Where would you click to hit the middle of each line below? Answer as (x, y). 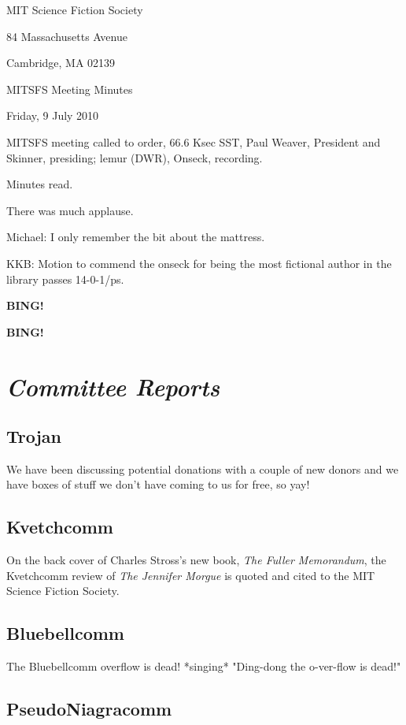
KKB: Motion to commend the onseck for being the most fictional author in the (199, 263)
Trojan (34, 436)
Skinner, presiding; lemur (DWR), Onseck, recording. (135, 157)
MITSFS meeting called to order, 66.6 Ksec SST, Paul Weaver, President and (194, 141)
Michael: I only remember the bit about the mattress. (136, 237)
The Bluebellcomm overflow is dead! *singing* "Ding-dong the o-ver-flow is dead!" (204, 666)
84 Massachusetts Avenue (67, 36)
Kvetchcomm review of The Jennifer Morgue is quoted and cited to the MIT (191, 575)
